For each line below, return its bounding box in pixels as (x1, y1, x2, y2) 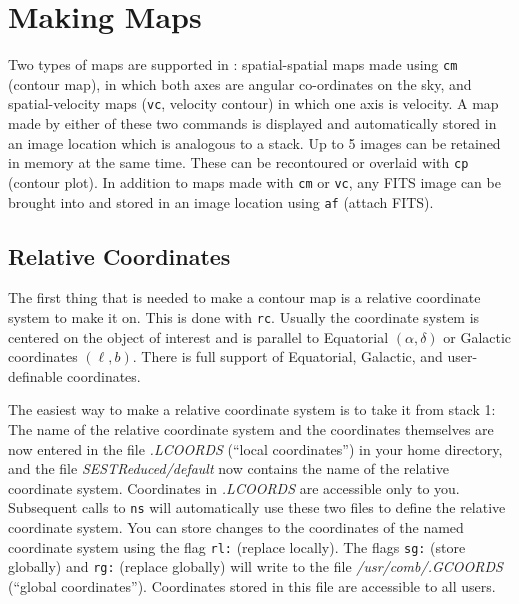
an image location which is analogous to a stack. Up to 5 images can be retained (8, 132, 501, 153)
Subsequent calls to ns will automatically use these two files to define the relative (8, 497, 506, 518)
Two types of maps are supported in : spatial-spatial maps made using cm (8, 54, 458, 75)
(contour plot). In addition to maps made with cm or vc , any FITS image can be (8, 171, 501, 192)
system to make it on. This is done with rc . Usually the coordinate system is (8, 306, 480, 327)
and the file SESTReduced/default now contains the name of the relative (8, 458, 449, 479)
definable (8, 365, 63, 386)
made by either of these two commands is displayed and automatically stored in (8, 113, 497, 134)
